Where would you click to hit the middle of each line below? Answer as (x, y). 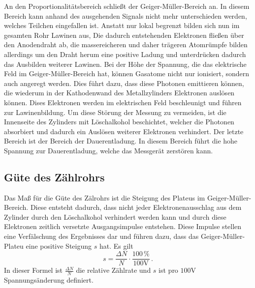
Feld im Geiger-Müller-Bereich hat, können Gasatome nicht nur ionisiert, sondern (127, 73)
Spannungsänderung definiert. (49, 280)
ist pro (168, 270)
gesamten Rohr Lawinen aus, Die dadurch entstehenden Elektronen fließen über (124, 35)
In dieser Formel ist (33, 270)
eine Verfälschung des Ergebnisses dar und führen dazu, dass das (101, 236)
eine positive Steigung (59, 245)
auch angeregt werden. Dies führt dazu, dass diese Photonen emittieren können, (124, 83)
